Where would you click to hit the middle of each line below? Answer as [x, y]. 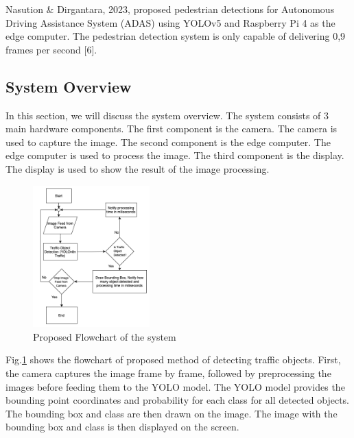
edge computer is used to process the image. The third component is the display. [175, 155]
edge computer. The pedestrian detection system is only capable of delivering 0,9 [176, 36]
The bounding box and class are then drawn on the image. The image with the [172, 413]
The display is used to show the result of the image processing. [138, 168]
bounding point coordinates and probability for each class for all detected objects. [178, 400]
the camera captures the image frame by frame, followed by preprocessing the [168, 373]
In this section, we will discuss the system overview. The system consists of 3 [167, 115]
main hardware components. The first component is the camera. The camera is [172, 129]
